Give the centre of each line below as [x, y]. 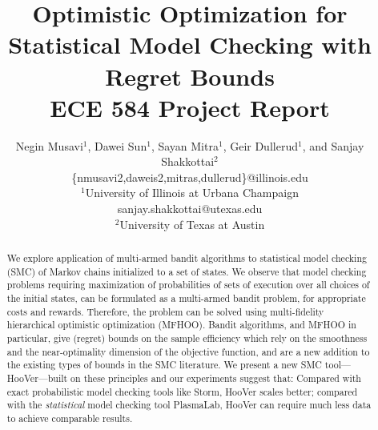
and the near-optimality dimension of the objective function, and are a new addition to [188, 351]
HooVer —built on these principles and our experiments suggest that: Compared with [184, 378]
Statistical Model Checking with [190, 44]
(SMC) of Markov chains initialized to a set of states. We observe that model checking [187, 271]
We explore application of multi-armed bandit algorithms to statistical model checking [187, 258]
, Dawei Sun [117, 145]
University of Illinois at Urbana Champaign [192, 193]
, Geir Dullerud [260, 145]
